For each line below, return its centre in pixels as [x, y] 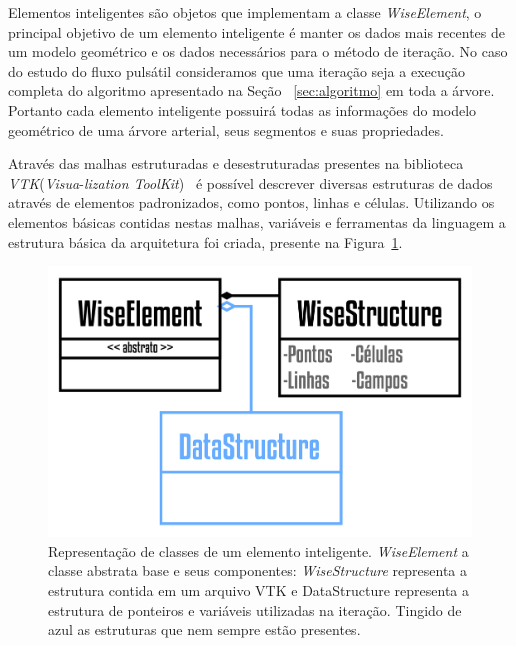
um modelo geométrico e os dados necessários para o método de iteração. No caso [258, 51]
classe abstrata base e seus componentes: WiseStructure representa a [258, 570]
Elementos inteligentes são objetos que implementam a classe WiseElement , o [245, 12]
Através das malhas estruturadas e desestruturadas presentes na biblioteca [236, 163]
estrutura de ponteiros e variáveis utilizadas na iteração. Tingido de [255, 609]
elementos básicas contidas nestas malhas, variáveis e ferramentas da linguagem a [257, 221]
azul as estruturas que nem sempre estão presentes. [204, 629]
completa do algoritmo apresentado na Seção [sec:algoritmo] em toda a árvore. [251, 90]
